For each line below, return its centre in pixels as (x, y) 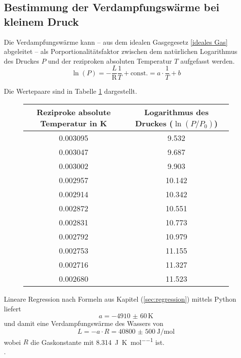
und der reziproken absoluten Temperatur (110, 60)
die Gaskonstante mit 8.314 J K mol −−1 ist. (97, 341)
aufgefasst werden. (207, 60)
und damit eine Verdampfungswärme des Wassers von (84, 323)
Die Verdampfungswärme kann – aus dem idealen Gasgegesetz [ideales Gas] (116, 42)
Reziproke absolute (74, 112)
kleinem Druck (41, 21)
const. (139, 73)
